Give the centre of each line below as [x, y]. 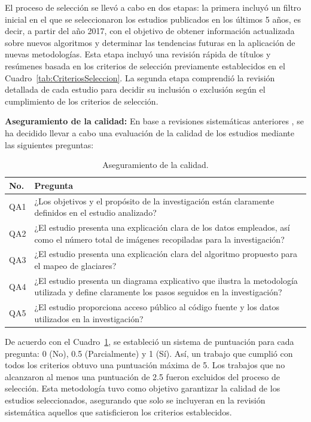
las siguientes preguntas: [49, 144]
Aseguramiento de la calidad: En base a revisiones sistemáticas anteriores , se [154, 121]
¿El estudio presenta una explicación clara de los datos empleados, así [162, 227]
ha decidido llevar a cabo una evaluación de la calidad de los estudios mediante [150, 132]
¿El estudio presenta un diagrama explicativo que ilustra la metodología [166, 280]
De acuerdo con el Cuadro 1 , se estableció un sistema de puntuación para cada [150, 341]
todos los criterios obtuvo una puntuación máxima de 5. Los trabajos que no [145, 365]
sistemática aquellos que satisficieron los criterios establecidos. [118, 412]
